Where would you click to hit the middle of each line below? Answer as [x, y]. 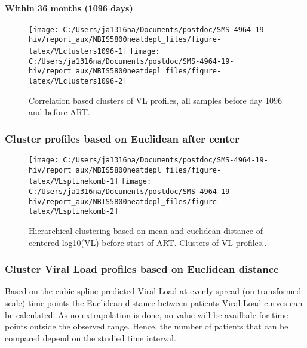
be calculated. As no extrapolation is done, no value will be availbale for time [147, 314]
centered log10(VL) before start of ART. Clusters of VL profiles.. [148, 242]
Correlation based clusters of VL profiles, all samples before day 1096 [155, 100]
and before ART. [59, 112]
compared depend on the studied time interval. [90, 338]
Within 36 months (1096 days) [69, 7]
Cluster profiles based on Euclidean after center [122, 138]
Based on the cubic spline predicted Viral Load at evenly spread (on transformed [153, 291]
